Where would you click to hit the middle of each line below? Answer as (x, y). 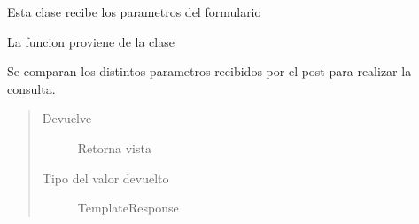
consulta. (31, 88)
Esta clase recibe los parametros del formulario (134, 12)
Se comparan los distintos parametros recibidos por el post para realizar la (209, 71)
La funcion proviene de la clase (91, 41)
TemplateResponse (128, 208)
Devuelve (67, 118)
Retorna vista (114, 147)
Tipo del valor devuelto (105, 178)
